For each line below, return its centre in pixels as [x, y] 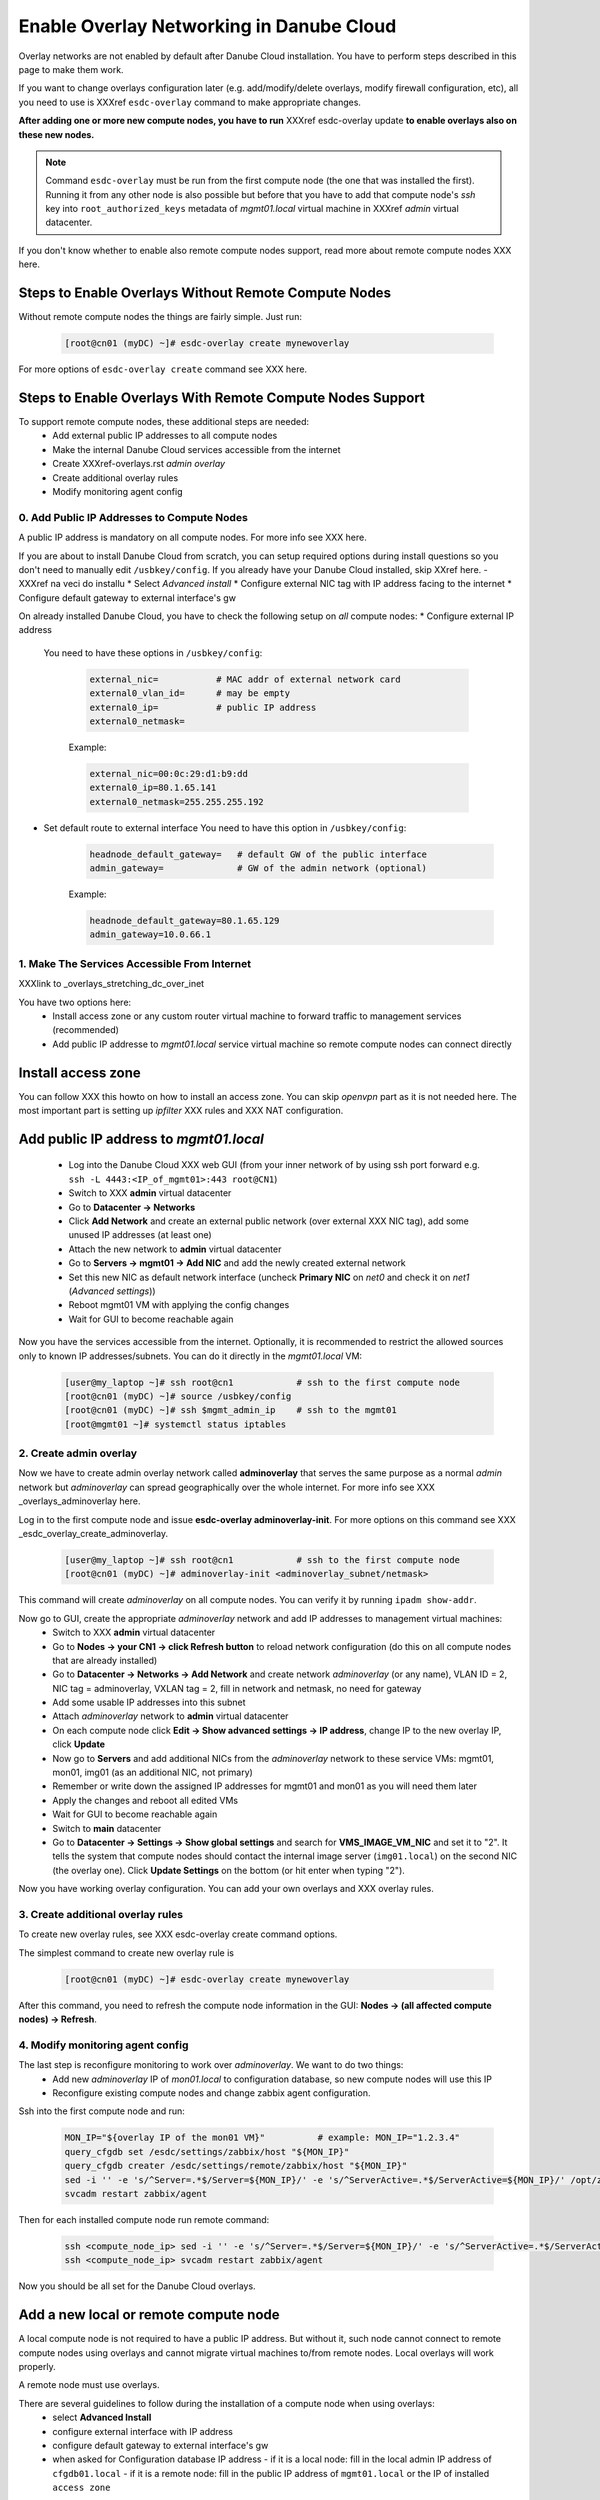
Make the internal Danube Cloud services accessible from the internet [196, 449]
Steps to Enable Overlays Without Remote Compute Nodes [205, 293]
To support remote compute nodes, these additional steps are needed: [164, 422]
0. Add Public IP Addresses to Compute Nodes [133, 517]
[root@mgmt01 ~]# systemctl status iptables [175, 1424]
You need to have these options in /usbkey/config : [153, 652]
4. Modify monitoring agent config [103, 2045]
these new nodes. [56, 134]
